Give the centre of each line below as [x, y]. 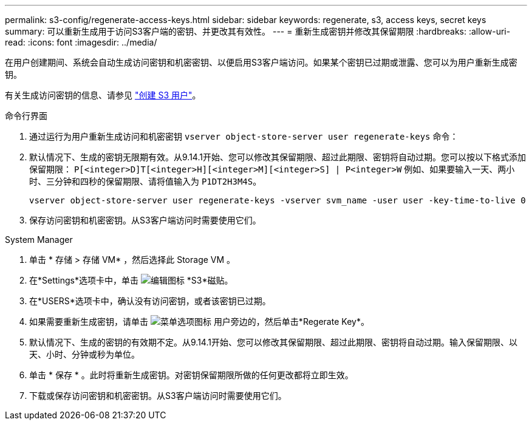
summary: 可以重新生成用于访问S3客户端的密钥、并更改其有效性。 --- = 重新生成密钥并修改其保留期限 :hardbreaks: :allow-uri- [258, 31]
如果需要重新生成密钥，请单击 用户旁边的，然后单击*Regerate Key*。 [199, 321]
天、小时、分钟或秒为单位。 [84, 354]
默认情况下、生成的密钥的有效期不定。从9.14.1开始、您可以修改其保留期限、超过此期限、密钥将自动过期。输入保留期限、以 [273, 342]
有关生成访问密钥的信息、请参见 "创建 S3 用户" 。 [103, 95]
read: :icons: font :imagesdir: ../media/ [81, 42]
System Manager [39, 240]
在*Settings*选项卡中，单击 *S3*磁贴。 [131, 280]
